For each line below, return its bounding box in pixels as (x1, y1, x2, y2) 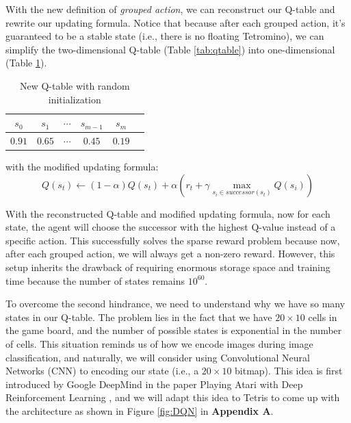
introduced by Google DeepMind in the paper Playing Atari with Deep (5, 376, 303, 391)
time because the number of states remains (5, 273, 185, 287)
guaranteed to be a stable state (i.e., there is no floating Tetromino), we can (5, 29, 324, 43)
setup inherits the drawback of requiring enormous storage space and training (5, 260, 330, 274)
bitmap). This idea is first (235, 363, 343, 378)
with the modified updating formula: (5, 159, 159, 174)
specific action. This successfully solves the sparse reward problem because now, (5, 233, 340, 247)
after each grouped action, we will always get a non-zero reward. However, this (5, 246, 335, 261)
